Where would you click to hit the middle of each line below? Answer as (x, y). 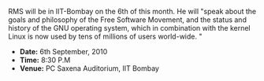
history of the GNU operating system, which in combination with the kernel (129, 28)
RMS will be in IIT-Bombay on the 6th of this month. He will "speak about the (132, 11)
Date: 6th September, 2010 (63, 52)
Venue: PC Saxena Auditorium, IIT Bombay (89, 68)
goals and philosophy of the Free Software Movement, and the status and (127, 20)
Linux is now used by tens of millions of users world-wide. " (105, 36)
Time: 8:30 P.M (45, 60)
